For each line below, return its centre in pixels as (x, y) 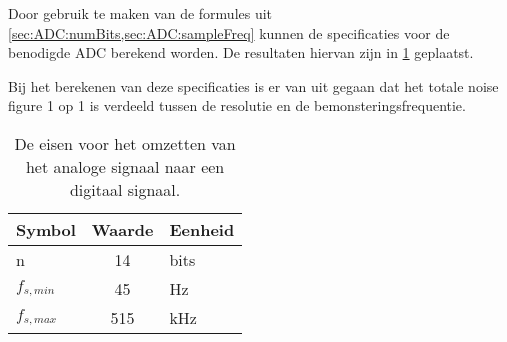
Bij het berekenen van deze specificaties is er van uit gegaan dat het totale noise (253, 85)
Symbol (46, 229)
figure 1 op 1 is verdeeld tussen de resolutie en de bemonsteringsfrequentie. (237, 105)
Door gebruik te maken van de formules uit (140, 13)
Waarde (122, 229)
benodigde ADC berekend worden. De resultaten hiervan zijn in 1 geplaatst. (241, 52)
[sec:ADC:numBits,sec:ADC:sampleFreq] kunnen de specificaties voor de (229, 32)
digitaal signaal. (125, 189)
